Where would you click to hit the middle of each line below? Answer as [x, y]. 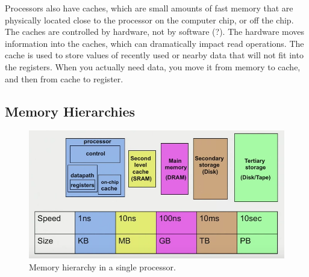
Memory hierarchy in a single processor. [102, 266]
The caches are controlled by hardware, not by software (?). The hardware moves [155, 32]
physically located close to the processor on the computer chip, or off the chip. [149, 20]
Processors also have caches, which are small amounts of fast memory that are [149, 8]
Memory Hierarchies [70, 111]
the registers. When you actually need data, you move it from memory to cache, [153, 66]
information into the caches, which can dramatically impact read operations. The [154, 43]
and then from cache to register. [64, 78]
